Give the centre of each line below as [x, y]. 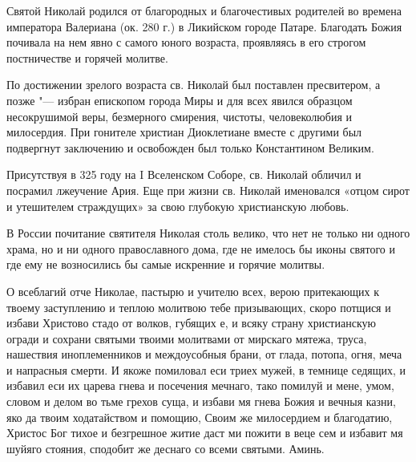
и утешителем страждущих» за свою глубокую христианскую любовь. [178, 206]
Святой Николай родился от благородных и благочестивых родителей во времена [204, 10]
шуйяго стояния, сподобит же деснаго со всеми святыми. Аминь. [166, 448]
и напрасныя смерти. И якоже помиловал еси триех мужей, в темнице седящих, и [206, 369]
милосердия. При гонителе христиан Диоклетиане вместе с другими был [184, 132]
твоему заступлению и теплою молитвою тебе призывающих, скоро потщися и [199, 307]
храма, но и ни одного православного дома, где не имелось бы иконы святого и [201, 248]
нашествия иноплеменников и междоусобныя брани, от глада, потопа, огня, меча [204, 354]
